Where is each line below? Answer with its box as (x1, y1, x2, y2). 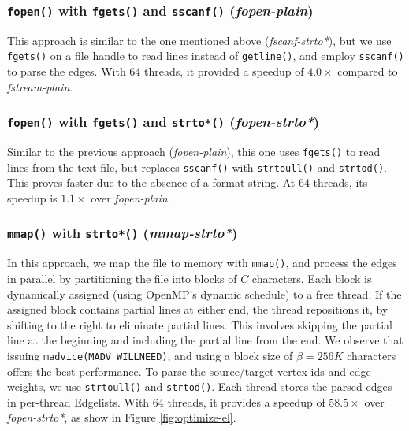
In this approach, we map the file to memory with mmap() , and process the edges (7, 255, 397, 271)
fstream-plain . (7, 78, 73, 95)
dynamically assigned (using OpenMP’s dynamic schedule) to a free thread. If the (7, 285, 402, 302)
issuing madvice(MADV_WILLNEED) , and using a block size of (7, 347, 293, 363)
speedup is (7, 189, 58, 206)
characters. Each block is (251, 269, 372, 286)
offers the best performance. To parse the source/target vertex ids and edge (7, 362, 371, 379)
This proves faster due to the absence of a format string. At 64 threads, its (7, 174, 368, 191)
